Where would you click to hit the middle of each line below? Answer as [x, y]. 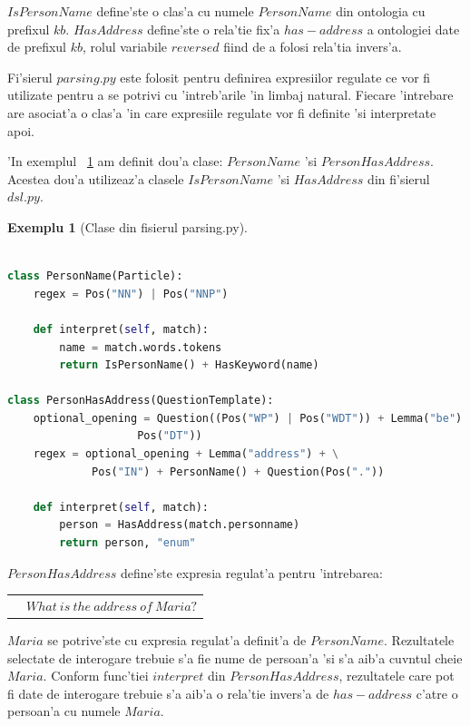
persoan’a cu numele [64, 711]
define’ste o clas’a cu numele [175, 11]
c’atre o [437, 693]
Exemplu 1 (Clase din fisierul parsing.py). [127, 226]
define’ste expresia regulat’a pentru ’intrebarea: [252, 572]
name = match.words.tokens [141, 347]
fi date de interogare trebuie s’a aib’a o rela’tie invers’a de [168, 693]
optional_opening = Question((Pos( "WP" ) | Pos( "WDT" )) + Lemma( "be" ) [248, 418]
